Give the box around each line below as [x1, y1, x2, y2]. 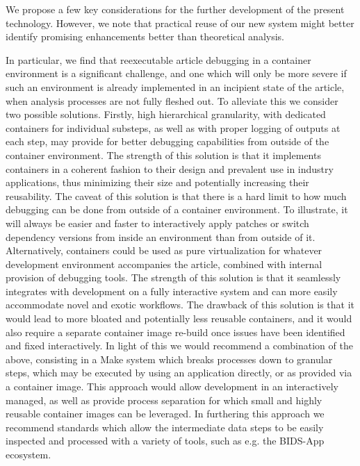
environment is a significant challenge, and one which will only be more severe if [6, 66, 347, 81]
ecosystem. [6, 447, 51, 461]
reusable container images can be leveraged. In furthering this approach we [6, 406, 325, 421]
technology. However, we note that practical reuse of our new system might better [6, 15, 354, 30]
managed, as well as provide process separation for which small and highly [6, 392, 322, 407]
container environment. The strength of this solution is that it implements [6, 147, 321, 162]
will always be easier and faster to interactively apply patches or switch [6, 215, 309, 230]
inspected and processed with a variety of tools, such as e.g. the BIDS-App [6, 433, 325, 448]
